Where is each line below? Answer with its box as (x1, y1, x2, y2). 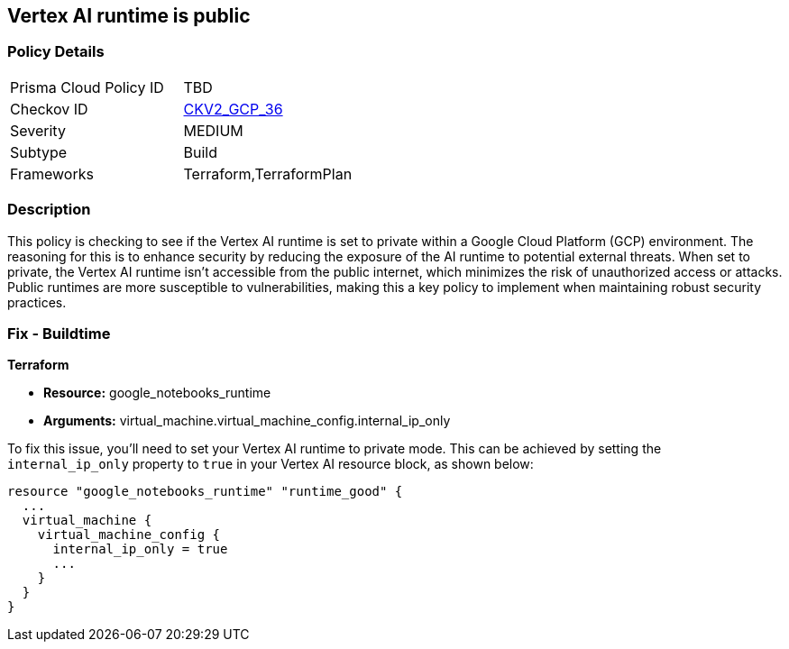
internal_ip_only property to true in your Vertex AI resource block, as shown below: (7, 456, 534, 472)
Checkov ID (10, 99, 88, 118)
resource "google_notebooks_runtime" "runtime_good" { (7, 484, 403, 499)
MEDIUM (183, 121, 243, 140)
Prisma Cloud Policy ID (10, 78, 164, 96)
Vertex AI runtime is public (7, 5, 251, 27)
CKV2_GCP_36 (183, 99, 283, 118)
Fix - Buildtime (7, 324, 111, 343)
